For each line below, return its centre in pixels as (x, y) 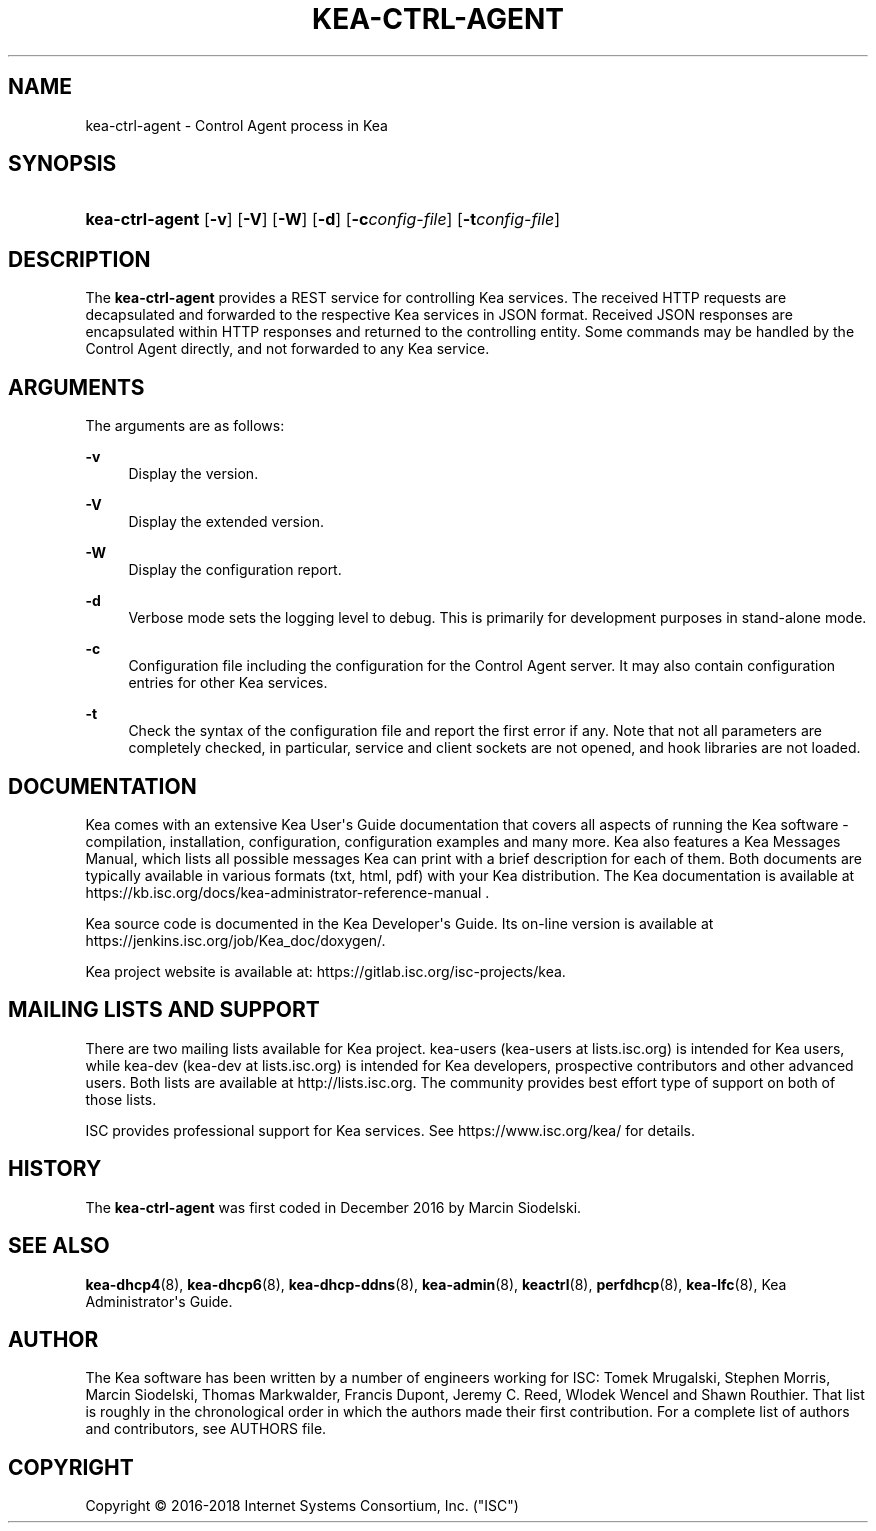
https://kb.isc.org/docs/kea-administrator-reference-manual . (287, 892)
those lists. (121, 1099)
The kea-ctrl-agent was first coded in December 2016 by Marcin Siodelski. (333, 1207)
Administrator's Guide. (159, 1301)
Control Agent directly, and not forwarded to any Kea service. (287, 349)
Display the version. (193, 474)
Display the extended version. (226, 522)
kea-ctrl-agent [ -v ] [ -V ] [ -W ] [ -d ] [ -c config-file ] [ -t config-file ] (323, 219)
